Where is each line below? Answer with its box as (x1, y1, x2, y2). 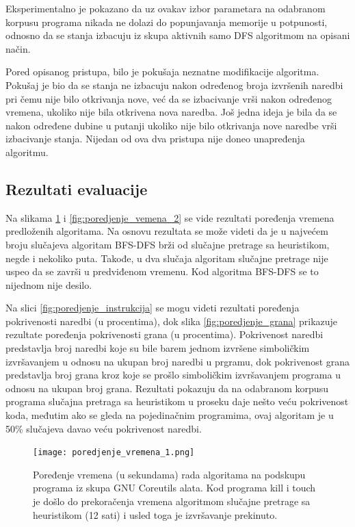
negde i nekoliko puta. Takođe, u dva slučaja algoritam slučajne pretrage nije (5, 250, 328, 265)
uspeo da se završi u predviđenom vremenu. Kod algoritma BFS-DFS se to (5, 264, 319, 279)
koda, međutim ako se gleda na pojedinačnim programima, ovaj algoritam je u (5, 408, 334, 422)
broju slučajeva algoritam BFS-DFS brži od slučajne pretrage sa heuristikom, (5, 237, 330, 251)
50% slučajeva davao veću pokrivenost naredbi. (5, 421, 202, 435)
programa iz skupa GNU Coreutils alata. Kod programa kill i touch (33, 480, 316, 495)
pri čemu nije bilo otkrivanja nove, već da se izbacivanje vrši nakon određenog (5, 91, 332, 105)
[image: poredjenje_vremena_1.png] (33, 448, 195, 458)
